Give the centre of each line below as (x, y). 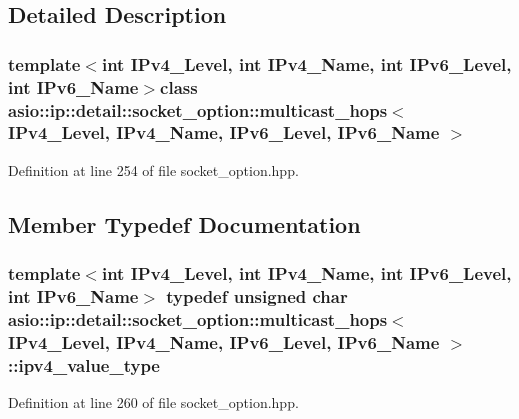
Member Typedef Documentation (184, 223)
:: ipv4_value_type (84, 364)
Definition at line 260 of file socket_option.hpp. (153, 402)
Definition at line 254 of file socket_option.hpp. (153, 169)
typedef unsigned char (257, 295)
